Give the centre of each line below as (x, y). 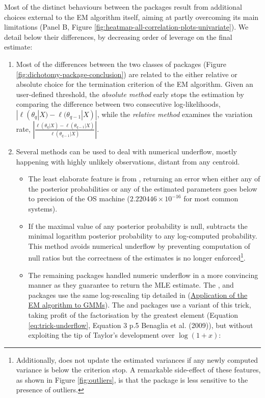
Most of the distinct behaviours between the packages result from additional (123, 7)
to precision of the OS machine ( (79, 198)
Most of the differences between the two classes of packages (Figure (121, 64)
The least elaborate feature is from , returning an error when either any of (144, 179)
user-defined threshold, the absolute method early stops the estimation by (130, 94)
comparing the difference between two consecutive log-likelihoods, (118, 104)
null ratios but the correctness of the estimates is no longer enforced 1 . (137, 257)
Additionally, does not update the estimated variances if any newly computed (137, 359)
